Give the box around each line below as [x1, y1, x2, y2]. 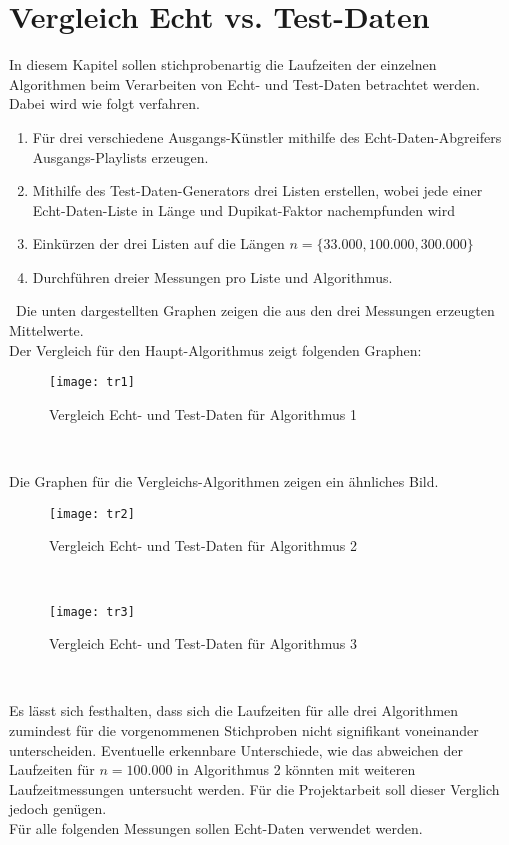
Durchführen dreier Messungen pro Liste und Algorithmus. [32, 266, 393, 287]
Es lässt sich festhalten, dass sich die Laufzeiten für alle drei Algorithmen [9, 700, 459, 721]
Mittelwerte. [9, 320, 84, 341]
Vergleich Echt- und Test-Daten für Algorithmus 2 [49, 535, 357, 556]
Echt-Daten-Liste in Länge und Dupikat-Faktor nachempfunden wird [32, 199, 455, 220]
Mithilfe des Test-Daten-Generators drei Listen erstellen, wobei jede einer [32, 180, 483, 201]
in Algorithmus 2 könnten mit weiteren [177, 759, 416, 780]
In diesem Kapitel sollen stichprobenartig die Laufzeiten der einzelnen [9, 54, 437, 75]
